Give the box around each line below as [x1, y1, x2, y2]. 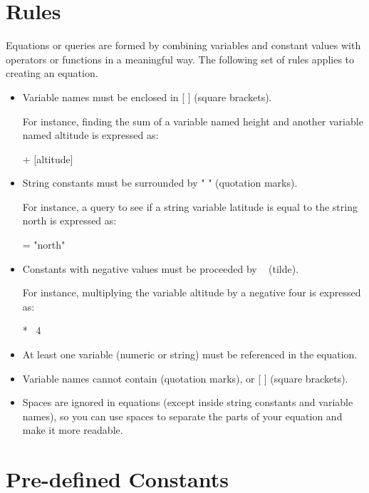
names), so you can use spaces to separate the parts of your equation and [22, 408, 343, 423]
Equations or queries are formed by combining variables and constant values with [6, 38, 361, 53]
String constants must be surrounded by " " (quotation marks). [22, 175, 298, 190]
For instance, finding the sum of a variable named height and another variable [22, 113, 363, 128]
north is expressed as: [22, 213, 117, 228]
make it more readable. [22, 422, 123, 437]
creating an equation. [6, 66, 98, 81]
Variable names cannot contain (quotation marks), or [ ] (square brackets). [22, 370, 348, 385]
